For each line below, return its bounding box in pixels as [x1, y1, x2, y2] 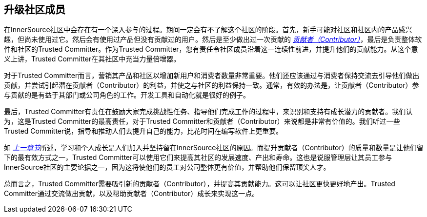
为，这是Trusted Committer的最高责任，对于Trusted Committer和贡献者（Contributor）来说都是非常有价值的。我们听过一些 [4, 117, 400, 126]
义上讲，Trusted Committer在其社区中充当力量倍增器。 [4, 55, 181, 63]
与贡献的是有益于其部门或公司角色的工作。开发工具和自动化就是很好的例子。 [4, 91, 250, 99]
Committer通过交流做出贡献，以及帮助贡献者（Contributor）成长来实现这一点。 [4, 189, 259, 198]
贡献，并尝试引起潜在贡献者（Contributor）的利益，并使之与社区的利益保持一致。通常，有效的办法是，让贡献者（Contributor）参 [4, 81, 419, 90]
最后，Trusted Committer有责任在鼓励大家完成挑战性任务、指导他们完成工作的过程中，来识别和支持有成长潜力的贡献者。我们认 [4, 107, 413, 116]
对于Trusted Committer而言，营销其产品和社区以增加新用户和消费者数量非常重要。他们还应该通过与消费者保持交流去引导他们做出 [4, 71, 420, 80]
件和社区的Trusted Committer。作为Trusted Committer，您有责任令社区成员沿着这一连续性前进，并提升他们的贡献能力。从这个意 [4, 45, 418, 54]
